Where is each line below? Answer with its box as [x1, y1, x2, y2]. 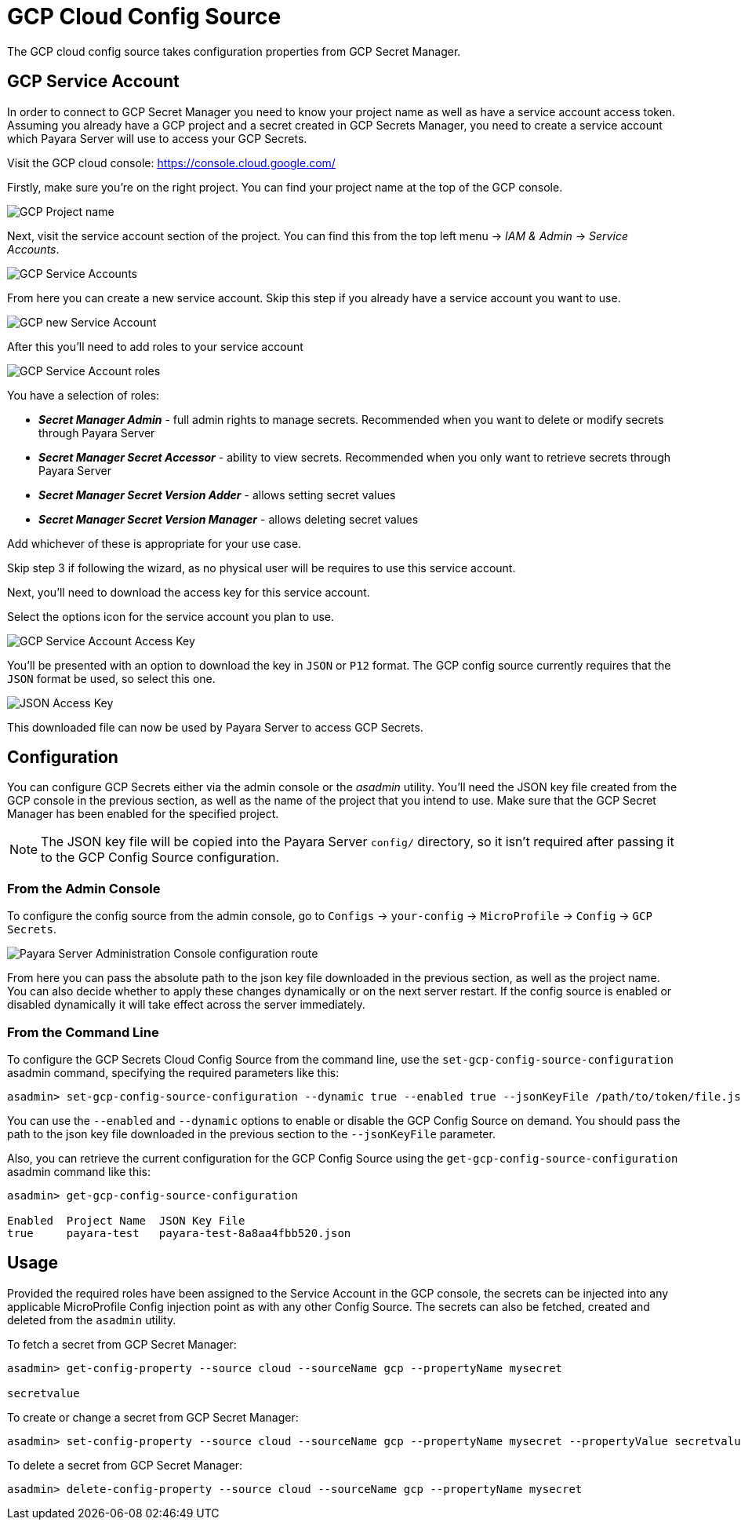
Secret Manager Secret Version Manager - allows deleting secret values [38, 512, 419, 526]
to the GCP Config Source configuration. [41, 849, 280, 866]
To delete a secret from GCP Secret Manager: [7, 1458, 243, 1472]
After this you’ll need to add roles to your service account [7, 339, 303, 353]
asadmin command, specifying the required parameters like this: [7, 1065, 340, 1079]
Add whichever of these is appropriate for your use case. [7, 536, 302, 550]
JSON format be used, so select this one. [7, 671, 216, 685]
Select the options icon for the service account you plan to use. [7, 609, 335, 623]
